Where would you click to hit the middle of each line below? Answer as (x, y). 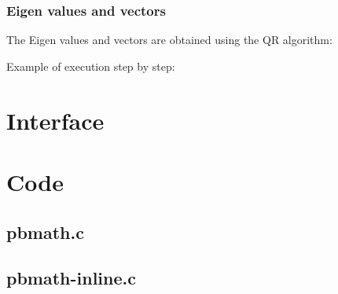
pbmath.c (45, 232)
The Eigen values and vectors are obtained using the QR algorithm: (169, 40)
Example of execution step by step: (91, 66)
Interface (55, 120)
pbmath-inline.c (71, 278)
